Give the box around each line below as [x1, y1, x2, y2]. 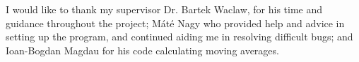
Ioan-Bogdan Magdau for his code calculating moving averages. [6, 42, 279, 57]
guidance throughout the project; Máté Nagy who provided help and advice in [6, 15, 345, 30]
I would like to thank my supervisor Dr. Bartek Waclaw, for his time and [6, 2, 323, 16]
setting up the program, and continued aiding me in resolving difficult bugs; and [6, 29, 353, 44]
